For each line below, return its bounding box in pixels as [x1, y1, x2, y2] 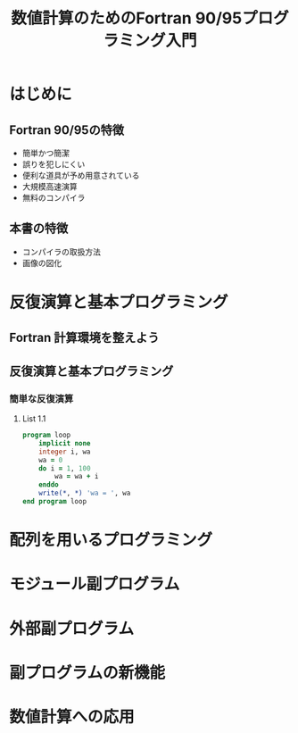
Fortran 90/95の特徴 [9, 122, 125, 137]
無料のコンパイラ [21, 193, 86, 203]
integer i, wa [38, 447, 91, 456]
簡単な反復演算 [9, 392, 74, 404]
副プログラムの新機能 [9, 662, 166, 683]
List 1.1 [21, 413, 46, 424]
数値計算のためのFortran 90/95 [11, 8, 243, 29]
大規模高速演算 [21, 181, 78, 192]
